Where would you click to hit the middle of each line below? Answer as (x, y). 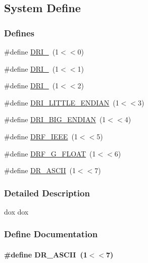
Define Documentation (51, 234)
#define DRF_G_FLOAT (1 (50, 153)
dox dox (16, 211)
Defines (19, 33)
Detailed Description (47, 193)
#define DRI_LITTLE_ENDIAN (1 (62, 102)
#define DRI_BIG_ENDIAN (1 (55, 119)
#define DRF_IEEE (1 (41, 136)
